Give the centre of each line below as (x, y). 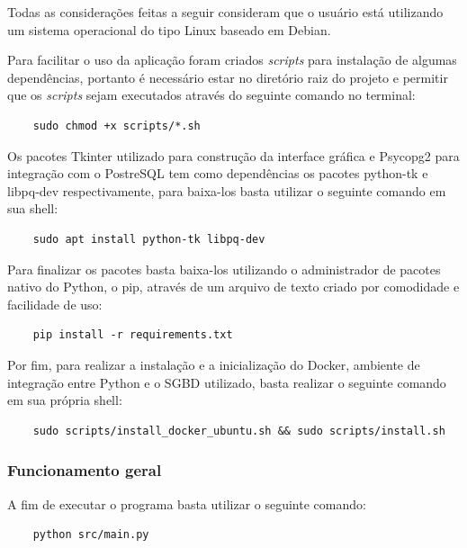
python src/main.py (91, 535)
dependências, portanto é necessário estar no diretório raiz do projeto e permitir (228, 77)
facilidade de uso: (55, 304)
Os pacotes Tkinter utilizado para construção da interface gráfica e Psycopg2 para (233, 155)
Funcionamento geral (85, 470)
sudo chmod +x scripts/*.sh (117, 126)
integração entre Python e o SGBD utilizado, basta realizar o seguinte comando (227, 382)
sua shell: (33, 208)
